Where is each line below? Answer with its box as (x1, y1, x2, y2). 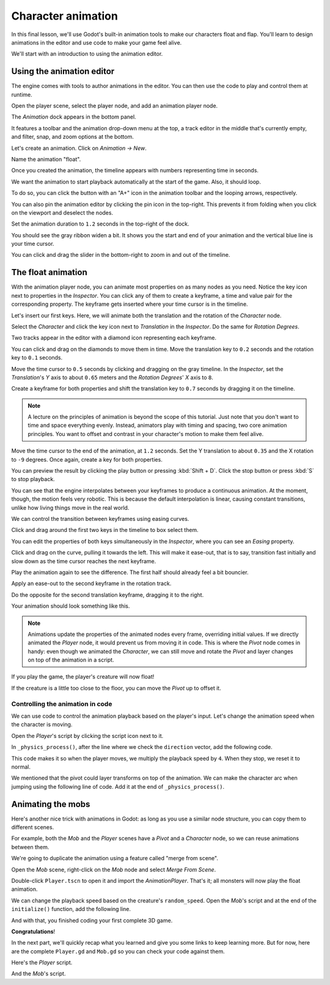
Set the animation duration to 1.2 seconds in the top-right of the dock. (11, 220, 189, 227)
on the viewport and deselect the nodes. (11, 208, 113, 216)
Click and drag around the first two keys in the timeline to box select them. (11, 526, 199, 534)
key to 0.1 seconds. (11, 354, 63, 361)
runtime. (11, 90, 33, 98)
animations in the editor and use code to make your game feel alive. (11, 39, 182, 46)
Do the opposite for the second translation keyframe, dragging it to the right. (11, 591, 204, 599)
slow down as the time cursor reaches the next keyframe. (11, 557, 156, 565)
